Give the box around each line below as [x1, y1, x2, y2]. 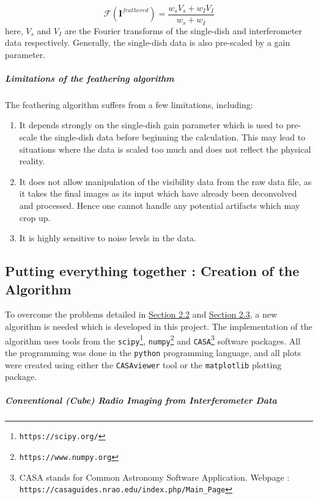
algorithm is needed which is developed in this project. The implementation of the [5, 319, 312, 332]
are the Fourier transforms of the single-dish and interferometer [64, 24, 302, 37]
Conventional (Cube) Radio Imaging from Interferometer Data [5, 394, 277, 407]
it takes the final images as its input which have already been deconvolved [19, 187, 297, 200]
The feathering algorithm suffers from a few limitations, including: [5, 98, 253, 111]
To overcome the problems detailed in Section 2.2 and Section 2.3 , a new [5, 308, 278, 321]
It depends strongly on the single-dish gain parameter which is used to [19, 118, 284, 131]
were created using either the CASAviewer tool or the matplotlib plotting [5, 358, 282, 371]
